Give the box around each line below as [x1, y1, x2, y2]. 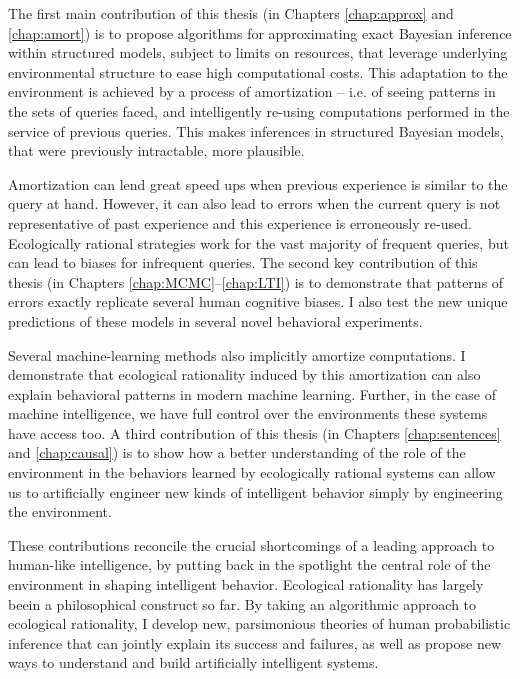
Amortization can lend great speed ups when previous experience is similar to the [8, 173, 508, 194]
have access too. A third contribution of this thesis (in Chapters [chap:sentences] [8, 422, 501, 443]
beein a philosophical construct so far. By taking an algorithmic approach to [8, 593, 477, 614]
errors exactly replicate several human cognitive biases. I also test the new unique [8, 291, 508, 312]
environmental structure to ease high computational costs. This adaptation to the [8, 61, 508, 82]
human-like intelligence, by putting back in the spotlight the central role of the [8, 554, 491, 575]
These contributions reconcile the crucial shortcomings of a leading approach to [8, 534, 495, 555]
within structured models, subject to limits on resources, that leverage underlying [8, 42, 508, 63]
